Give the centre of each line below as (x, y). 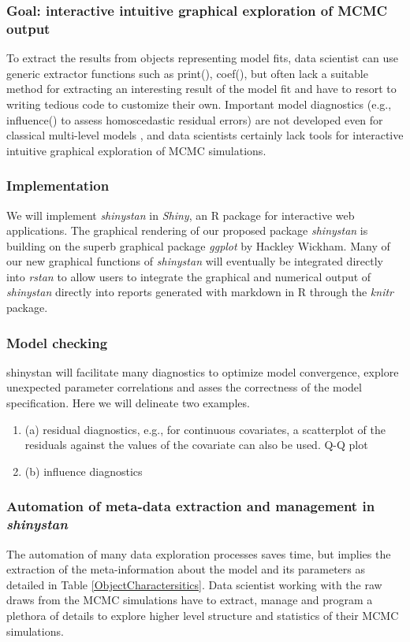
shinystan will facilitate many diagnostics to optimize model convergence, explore (203, 371)
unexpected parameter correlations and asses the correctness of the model (184, 387)
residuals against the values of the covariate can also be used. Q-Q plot (196, 445)
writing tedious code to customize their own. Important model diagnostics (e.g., (199, 104)
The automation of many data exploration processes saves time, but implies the (199, 553)
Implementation (58, 186)
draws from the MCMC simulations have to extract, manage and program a (190, 600)
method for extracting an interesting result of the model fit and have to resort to (201, 89)
